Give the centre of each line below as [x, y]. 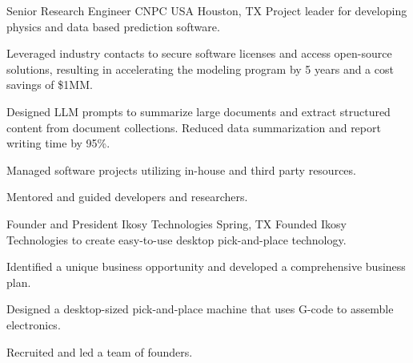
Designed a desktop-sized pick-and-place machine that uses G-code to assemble [200, 309]
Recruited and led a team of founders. [100, 351]
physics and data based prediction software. [113, 26]
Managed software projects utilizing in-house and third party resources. [181, 169]
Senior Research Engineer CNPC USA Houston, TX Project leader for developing [207, 10]
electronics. [34, 324]
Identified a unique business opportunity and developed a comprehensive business [206, 266]
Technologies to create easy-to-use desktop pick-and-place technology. [176, 239]
